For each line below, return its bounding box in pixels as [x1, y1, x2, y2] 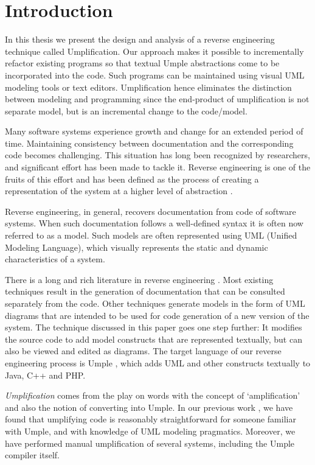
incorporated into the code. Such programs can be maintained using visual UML [5, 68, 305, 81]
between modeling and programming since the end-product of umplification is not [5, 93, 310, 105]
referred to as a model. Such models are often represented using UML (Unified [5, 229, 297, 242]
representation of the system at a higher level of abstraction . [5, 184, 233, 197]
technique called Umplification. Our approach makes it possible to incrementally [5, 44, 304, 57]
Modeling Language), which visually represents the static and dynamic [5, 240, 268, 253]
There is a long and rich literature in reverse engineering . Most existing [5, 273, 274, 285]
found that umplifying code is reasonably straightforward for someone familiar [5, 413, 296, 425]
